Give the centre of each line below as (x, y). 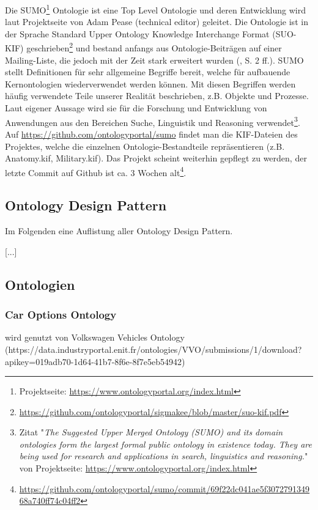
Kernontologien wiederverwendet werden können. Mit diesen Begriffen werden (150, 83)
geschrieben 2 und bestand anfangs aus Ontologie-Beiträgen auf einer (154, 47)
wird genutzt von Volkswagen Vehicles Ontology (95, 337)
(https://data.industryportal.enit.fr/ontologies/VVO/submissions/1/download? (153, 349)
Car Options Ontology (61, 315)
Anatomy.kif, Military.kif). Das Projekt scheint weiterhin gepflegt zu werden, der (156, 158)
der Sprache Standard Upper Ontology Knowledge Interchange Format (137, 33)
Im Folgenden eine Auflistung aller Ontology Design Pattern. (119, 231)
